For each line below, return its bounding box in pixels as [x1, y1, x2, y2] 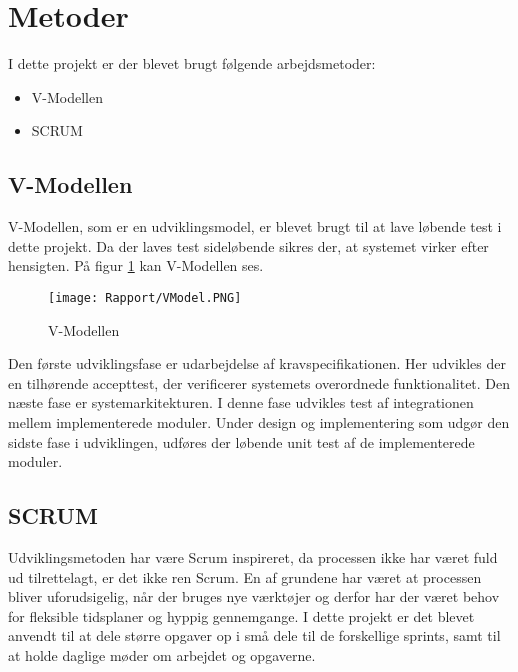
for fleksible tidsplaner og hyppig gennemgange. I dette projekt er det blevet [8, 605, 475, 626]
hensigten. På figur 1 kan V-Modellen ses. [8, 255, 264, 276]
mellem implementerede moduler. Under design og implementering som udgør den [8, 411, 510, 432]
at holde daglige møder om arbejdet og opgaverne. [8, 644, 316, 665]
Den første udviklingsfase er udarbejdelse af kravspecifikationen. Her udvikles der [8, 353, 506, 374]
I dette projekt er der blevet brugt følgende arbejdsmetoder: [8, 53, 376, 74]
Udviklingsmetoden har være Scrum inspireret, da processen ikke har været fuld [8, 546, 498, 567]
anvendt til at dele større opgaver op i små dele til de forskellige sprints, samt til [8, 625, 501, 646]
